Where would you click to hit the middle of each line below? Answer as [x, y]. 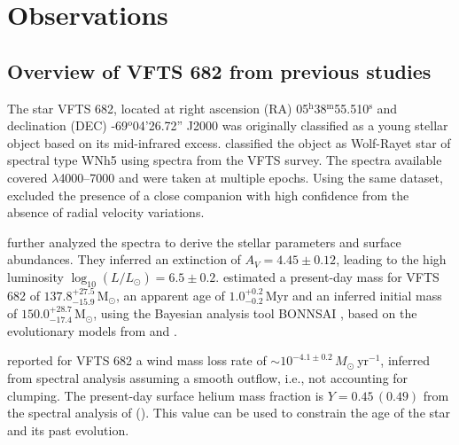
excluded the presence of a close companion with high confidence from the [208, 195]
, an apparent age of [170, 295]
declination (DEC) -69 [68, 125]
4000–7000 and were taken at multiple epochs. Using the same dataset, [251, 177]
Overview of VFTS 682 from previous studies [219, 70]
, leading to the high [391, 259]
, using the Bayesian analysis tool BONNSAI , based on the [255, 313]
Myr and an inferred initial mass [354, 295]
